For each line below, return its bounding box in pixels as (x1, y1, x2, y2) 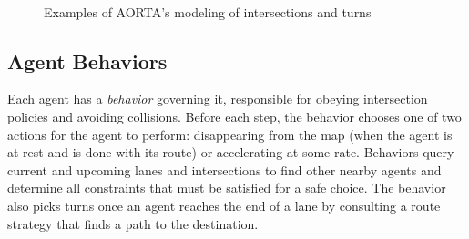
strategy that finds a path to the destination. (7, 214, 259, 233)
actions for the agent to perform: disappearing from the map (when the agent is (7, 124, 453, 144)
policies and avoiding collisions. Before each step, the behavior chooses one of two (7, 106, 462, 125)
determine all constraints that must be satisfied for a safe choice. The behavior (7, 178, 446, 197)
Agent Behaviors (7, 46, 168, 75)
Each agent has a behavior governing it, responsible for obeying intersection (7, 89, 428, 108)
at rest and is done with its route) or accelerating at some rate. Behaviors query (7, 143, 454, 162)
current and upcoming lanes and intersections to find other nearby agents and (7, 160, 442, 179)
